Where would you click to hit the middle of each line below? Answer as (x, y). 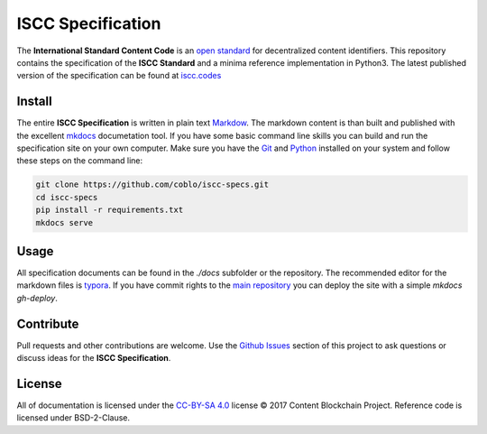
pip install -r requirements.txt (110, 210)
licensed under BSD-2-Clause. (74, 418)
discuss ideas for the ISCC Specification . (94, 358)
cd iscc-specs (67, 197)
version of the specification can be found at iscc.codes (119, 76)
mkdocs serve (64, 222)
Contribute (48, 323)
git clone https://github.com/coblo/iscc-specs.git (152, 185)
